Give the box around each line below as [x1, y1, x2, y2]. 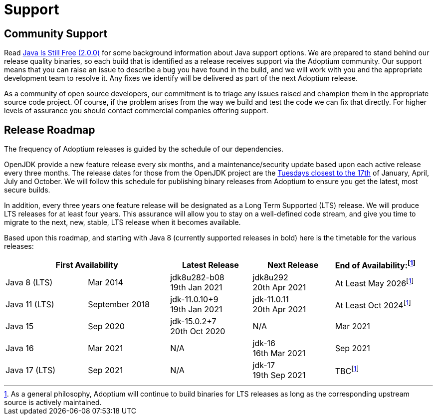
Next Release [267, 259, 319, 270]
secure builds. [4, 186, 50, 195]
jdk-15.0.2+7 [170, 316, 217, 327]
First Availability [55, 259, 118, 270]
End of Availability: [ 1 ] [335, 259, 416, 271]
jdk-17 [252, 360, 275, 371]
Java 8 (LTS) [5, 277, 53, 288]
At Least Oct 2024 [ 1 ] [335, 298, 411, 310]
